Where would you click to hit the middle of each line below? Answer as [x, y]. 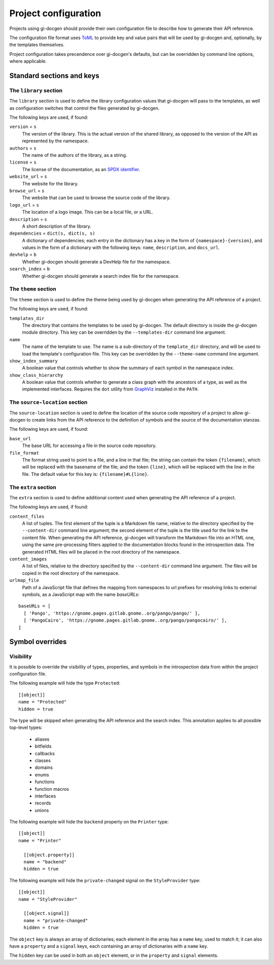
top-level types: [26, 728]
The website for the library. [50, 183]
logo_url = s [24, 205]
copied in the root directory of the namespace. [71, 573]
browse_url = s [27, 190]
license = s [23, 162]
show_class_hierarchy [36, 375]
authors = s [23, 148]
